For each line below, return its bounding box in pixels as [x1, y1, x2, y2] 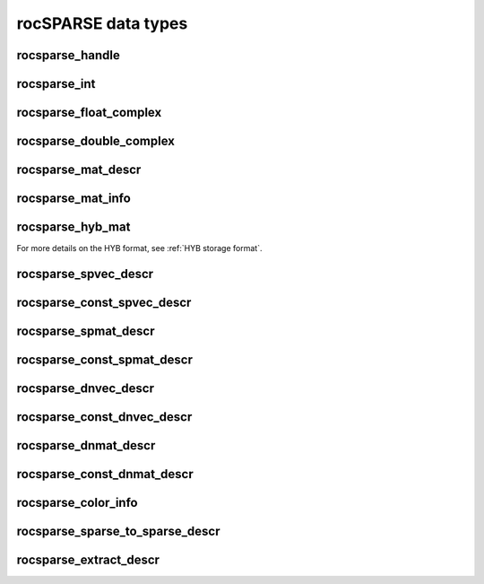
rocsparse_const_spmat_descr [16, 353, 193, 368]
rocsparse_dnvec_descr [16, 381, 154, 397]
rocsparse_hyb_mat [16, 220, 131, 235]
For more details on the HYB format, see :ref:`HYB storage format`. [16, 243, 263, 254]
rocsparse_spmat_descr [16, 324, 155, 338]
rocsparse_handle [16, 48, 120, 63]
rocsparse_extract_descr [16, 553, 160, 568]
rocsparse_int [16, 76, 96, 92]
